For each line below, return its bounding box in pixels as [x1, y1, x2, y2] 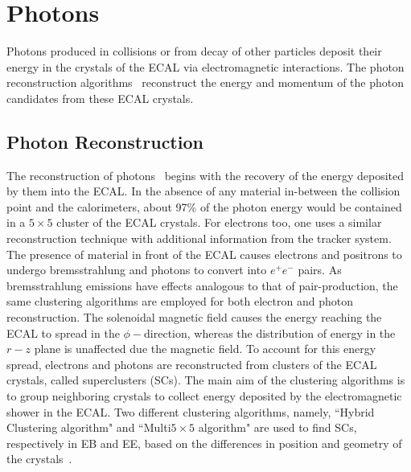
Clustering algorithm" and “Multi [6, 419, 171, 436]
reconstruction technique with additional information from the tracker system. [6, 230, 392, 247]
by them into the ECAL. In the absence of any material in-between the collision [6, 183, 401, 199]
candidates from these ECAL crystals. [6, 89, 194, 106]
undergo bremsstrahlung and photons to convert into [6, 261, 267, 278]
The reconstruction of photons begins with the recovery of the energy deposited [6, 166, 405, 183]
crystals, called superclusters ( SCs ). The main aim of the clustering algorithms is [6, 371, 405, 388]
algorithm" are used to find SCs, [198, 419, 357, 436]
